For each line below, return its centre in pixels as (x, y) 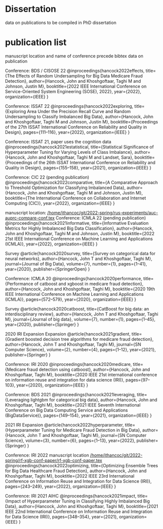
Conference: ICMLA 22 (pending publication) (101, 218)
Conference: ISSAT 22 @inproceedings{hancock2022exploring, (69, 106)
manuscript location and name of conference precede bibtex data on (74, 56)
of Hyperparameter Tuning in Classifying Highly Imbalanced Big (86, 501)
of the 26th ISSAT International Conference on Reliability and (94, 162)
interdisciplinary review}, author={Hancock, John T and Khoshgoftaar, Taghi (82, 314)
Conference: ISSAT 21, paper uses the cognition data (58, 142)
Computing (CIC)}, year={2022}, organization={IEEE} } (60, 203)
